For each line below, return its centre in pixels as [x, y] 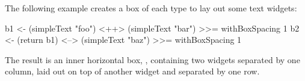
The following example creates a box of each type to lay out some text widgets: [151, 8]
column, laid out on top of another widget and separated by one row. [132, 71]
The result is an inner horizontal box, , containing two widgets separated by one [152, 59]
